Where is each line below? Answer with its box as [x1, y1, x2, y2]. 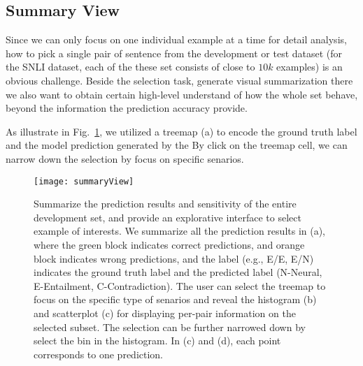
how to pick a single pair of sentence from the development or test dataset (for [6, 45, 343, 60]
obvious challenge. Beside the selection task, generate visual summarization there [6, 73, 353, 87]
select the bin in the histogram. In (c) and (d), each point [34, 333, 281, 348]
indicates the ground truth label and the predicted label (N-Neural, [34, 265, 322, 279]
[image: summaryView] [34, 176, 134, 186]
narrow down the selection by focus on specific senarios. [6, 151, 244, 166]
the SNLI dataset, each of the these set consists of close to [6, 59, 255, 74]
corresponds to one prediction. [34, 346, 164, 361]
